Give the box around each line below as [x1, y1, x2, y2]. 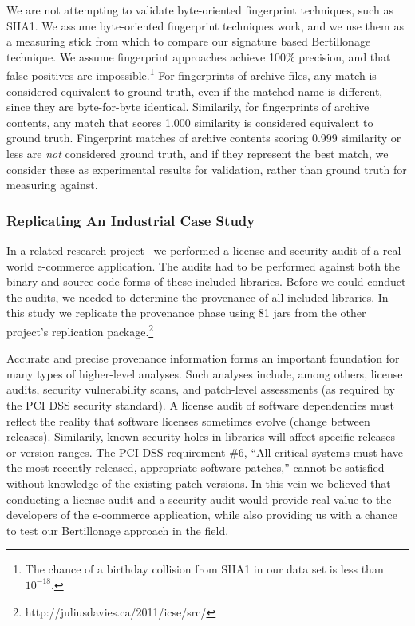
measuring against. [6, 176, 98, 193]
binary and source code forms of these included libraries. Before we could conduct [6, 273, 406, 290]
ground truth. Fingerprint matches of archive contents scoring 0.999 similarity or [6, 129, 401, 146]
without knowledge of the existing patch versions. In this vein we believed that [6, 474, 391, 491]
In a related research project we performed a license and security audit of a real [6, 242, 401, 258]
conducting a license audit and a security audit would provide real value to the [6, 490, 392, 507]
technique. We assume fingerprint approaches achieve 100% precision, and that [6, 48, 391, 65]
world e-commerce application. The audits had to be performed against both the [6, 257, 401, 274]
